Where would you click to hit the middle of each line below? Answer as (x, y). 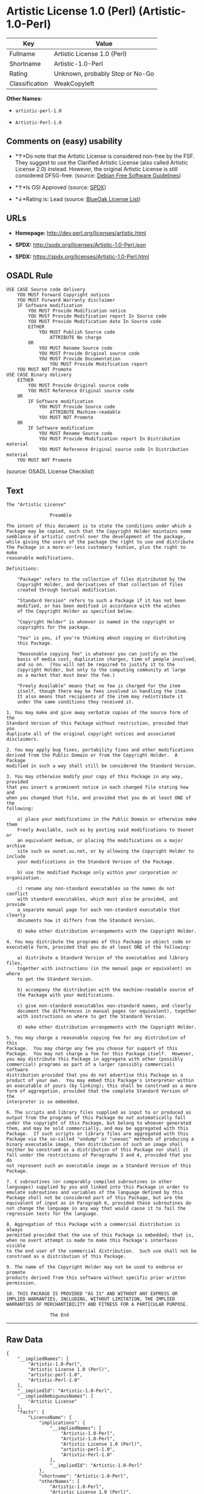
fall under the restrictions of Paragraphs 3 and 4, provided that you (99, 1155)
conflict (17, 894)
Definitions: (23, 569)
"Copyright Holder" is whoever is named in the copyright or (96, 622)
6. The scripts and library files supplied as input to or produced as (99, 1113)
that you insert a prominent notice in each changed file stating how (97, 787)
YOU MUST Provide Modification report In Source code (97, 316)
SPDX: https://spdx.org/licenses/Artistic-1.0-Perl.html (82, 257)
